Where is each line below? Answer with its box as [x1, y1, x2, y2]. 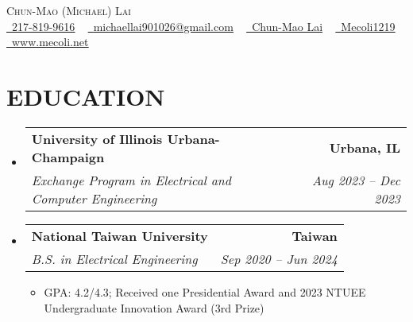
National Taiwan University [31, 226, 208, 245]
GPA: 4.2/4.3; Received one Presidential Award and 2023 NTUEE [44, 283, 366, 300]
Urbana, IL [329, 138, 400, 157]
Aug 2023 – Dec [311, 170, 400, 189]
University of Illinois [31, 129, 163, 148]
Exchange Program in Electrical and [31, 170, 231, 189]
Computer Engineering [31, 188, 157, 208]
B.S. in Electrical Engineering [31, 249, 198, 268]
